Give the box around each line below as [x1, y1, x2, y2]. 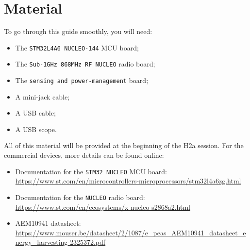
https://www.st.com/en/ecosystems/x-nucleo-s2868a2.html [15, 201, 190, 212]
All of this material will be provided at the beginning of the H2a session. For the [4, 140, 244, 150]
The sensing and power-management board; [15, 75, 149, 85]
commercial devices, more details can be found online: [4, 150, 164, 160]
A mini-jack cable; [15, 91, 70, 101]
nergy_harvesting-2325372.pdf [15, 237, 106, 247]
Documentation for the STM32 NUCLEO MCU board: [15, 166, 167, 176]
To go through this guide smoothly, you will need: [4, 26, 152, 36]
